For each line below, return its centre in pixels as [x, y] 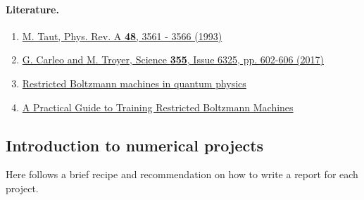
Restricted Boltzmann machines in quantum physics [134, 83]
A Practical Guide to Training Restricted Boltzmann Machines [158, 107]
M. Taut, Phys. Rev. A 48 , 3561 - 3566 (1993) [122, 36]
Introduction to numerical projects [135, 145]
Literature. [32, 9]
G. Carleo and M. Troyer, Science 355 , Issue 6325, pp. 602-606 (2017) [173, 60]
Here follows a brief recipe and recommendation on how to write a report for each [182, 174]
